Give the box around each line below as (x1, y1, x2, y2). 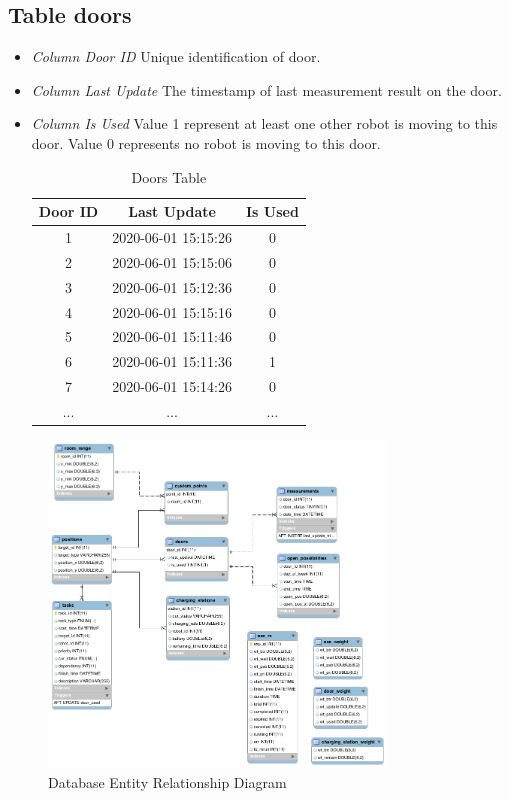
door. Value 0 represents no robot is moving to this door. (31, 132, 381, 153)
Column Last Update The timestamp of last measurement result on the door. (31, 79, 502, 100)
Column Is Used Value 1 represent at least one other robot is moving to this (31, 113, 498, 134)
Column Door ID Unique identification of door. (31, 46, 321, 67)
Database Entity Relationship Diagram (48, 771, 287, 792)
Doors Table (131, 166, 207, 187)
